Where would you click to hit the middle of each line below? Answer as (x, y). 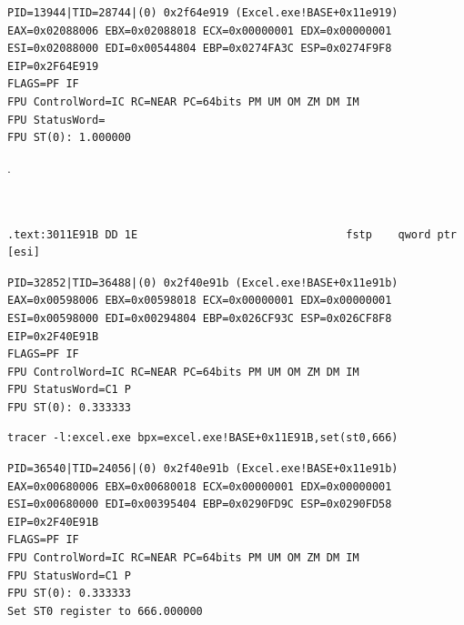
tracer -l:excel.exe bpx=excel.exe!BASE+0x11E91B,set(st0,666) (203, 438)
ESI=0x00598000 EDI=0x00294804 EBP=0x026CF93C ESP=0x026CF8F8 (200, 318)
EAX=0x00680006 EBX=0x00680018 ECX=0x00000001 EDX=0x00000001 (200, 486)
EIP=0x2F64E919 (53, 66)
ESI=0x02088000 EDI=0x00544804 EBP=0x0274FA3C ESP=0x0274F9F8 (200, 49)
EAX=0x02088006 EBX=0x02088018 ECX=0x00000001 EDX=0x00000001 (200, 30)
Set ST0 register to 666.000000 (105, 611)
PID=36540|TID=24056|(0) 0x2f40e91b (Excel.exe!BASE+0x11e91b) (203, 469)
